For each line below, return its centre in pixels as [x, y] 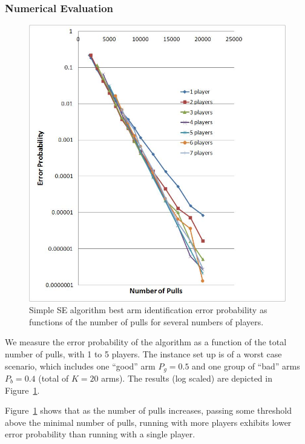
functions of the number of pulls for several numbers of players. [146, 321]
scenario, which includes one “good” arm [80, 366]
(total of [54, 378]
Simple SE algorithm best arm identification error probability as [148, 310]
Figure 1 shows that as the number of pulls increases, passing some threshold [148, 410]
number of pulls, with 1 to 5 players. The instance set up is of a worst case [143, 353]
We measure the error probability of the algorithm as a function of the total [146, 342]
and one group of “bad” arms [246, 366]
